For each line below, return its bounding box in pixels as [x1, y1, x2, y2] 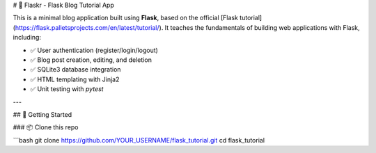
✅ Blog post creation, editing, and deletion [30, 56, 152, 64]
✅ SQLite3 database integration [30, 65, 121, 74]
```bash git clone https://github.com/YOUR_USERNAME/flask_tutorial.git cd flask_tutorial [13, 136, 265, 144]
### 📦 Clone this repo [13, 123, 79, 131]
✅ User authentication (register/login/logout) [30, 46, 158, 54]
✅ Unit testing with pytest [30, 85, 104, 93]
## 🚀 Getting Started [13, 110, 72, 118]
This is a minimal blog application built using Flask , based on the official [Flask [13, 14, 238, 22]
